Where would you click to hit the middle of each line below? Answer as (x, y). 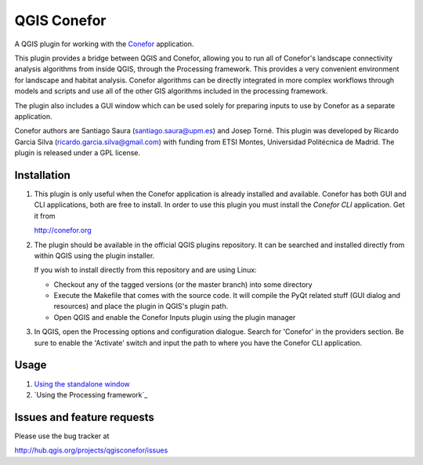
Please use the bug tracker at (62, 436)
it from (45, 216)
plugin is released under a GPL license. (78, 153)
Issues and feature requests (84, 417)
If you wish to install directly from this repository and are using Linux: (146, 270)
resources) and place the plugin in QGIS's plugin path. (141, 307)
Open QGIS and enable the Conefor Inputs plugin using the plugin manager (175, 317)
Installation (42, 175)
